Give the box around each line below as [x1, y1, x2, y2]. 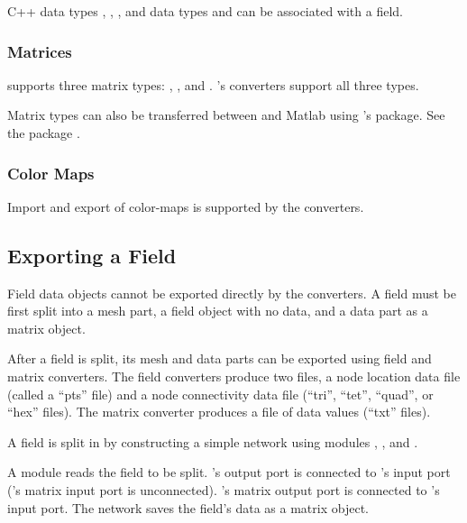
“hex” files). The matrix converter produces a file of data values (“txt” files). [7, 402, 431, 421]
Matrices [7, 40, 72, 62]
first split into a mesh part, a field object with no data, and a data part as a [7, 301, 428, 320]
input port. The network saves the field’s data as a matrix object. [7, 498, 369, 517]
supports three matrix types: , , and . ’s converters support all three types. [7, 75, 419, 94]
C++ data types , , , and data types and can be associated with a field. [7, 2, 403, 20]
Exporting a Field [7, 241, 177, 269]
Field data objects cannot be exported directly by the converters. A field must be [7, 283, 456, 302]
